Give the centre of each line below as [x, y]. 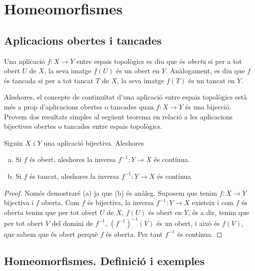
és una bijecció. [208, 106]
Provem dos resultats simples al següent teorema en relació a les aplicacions [118, 116]
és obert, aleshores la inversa [73, 159]
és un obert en [138, 71]
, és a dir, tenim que [218, 212]
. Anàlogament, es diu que [205, 71]
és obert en [165, 212]
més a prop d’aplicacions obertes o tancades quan [79, 106]
